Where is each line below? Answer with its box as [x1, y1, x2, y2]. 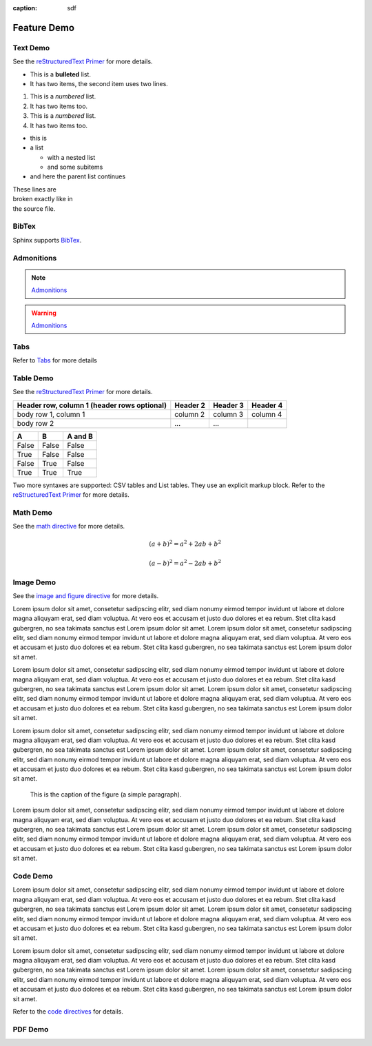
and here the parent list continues [30, 172, 126, 181]
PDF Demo [12, 1024, 49, 1034]
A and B [67, 431, 93, 441]
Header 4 [251, 400, 283, 410]
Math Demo [12, 507, 53, 517]
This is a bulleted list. [30, 70, 91, 79]
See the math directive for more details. [12, 522, 125, 531]
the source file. [12, 204, 56, 213]
